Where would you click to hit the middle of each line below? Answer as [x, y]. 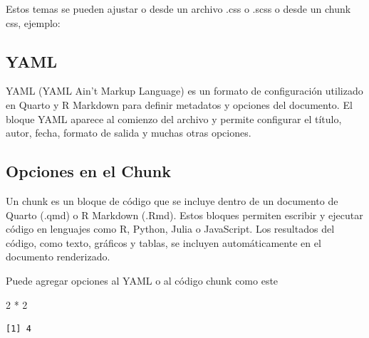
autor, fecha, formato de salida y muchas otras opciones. [129, 133]
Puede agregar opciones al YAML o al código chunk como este [142, 280]
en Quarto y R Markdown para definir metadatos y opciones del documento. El [179, 104]
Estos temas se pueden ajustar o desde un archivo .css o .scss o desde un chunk [178, 9]
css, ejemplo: [33, 22]
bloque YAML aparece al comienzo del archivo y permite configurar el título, [174, 118]
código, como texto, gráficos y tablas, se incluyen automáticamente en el [163, 242]
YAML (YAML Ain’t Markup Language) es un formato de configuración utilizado [184, 91]
